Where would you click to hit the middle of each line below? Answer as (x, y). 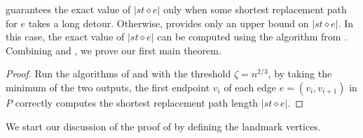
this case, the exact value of (65, 37)
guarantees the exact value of (68, 9)
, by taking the (300, 74)
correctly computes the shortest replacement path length (137, 102)
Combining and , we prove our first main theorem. (114, 50)
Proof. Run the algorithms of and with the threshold (118, 74)
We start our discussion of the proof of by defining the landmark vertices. (163, 126)
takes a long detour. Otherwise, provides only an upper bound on (169, 23)
